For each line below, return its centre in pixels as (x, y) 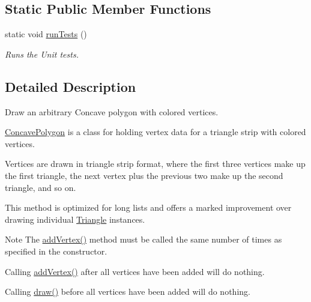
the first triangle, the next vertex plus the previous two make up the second (144, 175)
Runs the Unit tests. (42, 54)
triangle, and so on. (41, 187)
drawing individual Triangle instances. (75, 219)
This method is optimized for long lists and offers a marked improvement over (148, 207)
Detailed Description (71, 86)
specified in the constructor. (56, 251)
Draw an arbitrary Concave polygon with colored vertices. (112, 111)
